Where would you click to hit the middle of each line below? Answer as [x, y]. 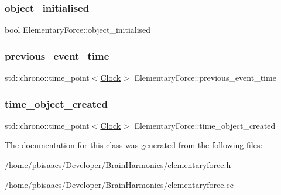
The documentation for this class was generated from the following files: [134, 145]
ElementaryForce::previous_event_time [205, 78]
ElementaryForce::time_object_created [205, 125]
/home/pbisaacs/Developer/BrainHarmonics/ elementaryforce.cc [119, 184]
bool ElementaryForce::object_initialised [78, 30]
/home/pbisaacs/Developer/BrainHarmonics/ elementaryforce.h [118, 165]
